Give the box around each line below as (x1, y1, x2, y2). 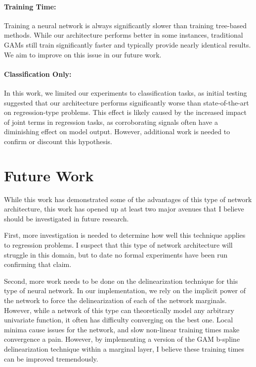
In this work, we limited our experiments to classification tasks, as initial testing (4, 87, 247, 98)
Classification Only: (4, 68, 72, 79)
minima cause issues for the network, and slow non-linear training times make (4, 324, 240, 334)
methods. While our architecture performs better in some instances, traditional (4, 30, 243, 40)
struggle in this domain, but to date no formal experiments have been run (4, 249, 228, 260)
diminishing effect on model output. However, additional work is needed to (4, 126, 230, 137)
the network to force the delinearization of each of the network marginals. (4, 295, 227, 305)
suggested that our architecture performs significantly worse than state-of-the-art (4, 97, 249, 107)
